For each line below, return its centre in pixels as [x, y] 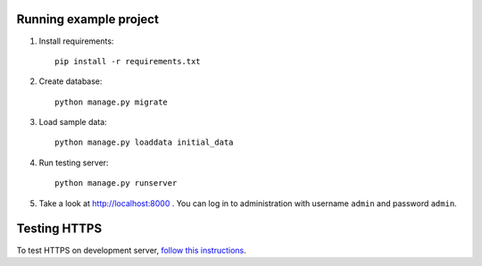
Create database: [71, 81]
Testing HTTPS [59, 229]
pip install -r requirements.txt [128, 61]
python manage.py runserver [116, 183]
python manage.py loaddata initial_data [144, 142]
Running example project [88, 19]
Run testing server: [74, 162]
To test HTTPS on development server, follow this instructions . [131, 250]
